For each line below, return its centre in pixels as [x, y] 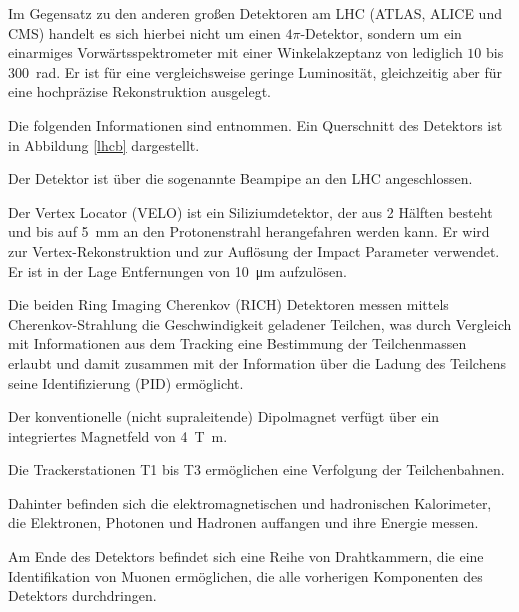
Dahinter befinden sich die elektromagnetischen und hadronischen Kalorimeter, [250, 502]
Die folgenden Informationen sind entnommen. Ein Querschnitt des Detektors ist [255, 124]
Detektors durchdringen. [82, 595]
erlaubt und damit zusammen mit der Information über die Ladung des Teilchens [257, 362]
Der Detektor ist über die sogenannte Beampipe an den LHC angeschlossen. [240, 178]
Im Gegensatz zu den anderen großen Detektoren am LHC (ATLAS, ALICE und [255, 13]
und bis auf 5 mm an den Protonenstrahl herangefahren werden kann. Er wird [249, 231]
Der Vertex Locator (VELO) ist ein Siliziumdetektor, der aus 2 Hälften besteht [250, 211]
